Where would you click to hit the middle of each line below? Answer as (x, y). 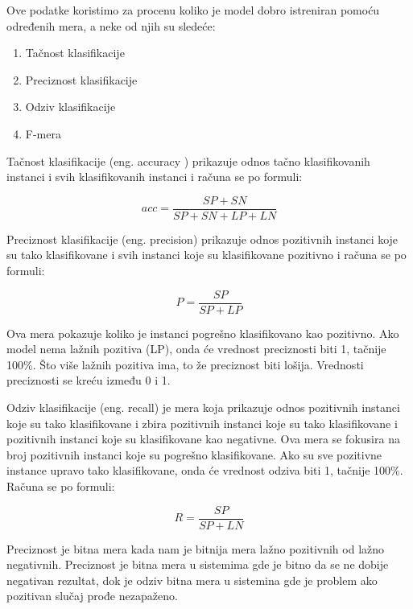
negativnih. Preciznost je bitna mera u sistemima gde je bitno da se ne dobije (198, 564)
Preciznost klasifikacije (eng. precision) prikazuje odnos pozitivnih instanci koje (202, 239)
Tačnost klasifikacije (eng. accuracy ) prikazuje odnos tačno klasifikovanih (188, 160)
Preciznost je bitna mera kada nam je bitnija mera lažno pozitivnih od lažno (196, 548)
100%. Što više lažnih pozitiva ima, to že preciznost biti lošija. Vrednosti (185, 364)
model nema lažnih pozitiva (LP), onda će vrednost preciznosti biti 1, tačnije (196, 349)
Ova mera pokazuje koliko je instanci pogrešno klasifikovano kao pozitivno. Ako (203, 333)
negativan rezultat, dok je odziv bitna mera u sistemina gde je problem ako (192, 580)
